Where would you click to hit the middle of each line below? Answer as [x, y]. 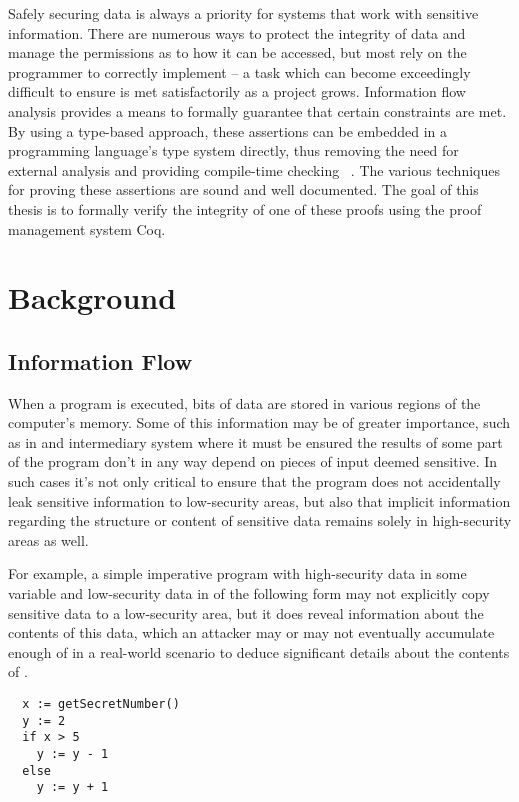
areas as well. [48, 539]
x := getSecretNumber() [101, 704]
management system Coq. [87, 228]
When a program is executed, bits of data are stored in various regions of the [244, 402]
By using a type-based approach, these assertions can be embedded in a [227, 130]
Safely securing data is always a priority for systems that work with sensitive [243, 13]
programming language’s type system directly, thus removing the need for [233, 150]
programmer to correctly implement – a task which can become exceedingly [239, 71]
